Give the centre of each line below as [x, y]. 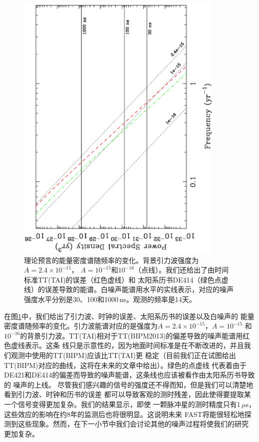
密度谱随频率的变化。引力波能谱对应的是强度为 [81, 326]
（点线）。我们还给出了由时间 [182, 270]
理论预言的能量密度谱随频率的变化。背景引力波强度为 [111, 260]
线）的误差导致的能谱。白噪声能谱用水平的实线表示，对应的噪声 [129, 289]
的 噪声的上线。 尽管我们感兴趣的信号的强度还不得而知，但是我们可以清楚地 [129, 384]
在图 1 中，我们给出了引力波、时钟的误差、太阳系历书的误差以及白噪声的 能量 [129, 316]
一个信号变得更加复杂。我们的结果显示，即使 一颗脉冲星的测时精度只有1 [122, 404]
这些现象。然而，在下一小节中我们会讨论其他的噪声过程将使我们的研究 [133, 424]
